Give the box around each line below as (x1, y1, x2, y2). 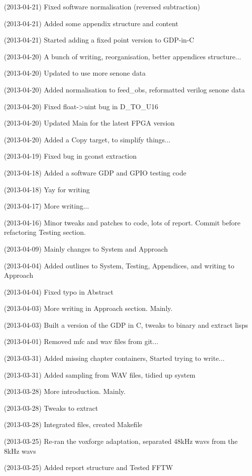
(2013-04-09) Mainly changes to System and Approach (4, 243, 168, 254)
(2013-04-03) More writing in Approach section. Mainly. (4, 303, 173, 313)
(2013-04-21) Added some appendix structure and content (4, 18, 179, 28)
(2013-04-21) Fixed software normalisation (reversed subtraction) (4, 1, 200, 11)
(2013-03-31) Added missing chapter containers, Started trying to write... (4, 353, 225, 363)
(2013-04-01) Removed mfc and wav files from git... (4, 336, 158, 346)
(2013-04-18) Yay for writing (4, 184, 90, 194)
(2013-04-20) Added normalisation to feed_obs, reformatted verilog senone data (4, 84, 245, 94)
